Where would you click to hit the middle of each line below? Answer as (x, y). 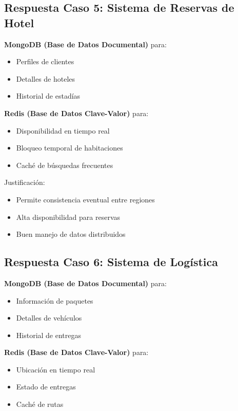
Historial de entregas (49, 335)
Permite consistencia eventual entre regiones (85, 199)
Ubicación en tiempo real (56, 369)
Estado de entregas (46, 387)
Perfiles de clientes (45, 61)
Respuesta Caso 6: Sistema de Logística (111, 262)
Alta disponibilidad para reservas (68, 217)
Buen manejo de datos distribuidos (71, 234)
